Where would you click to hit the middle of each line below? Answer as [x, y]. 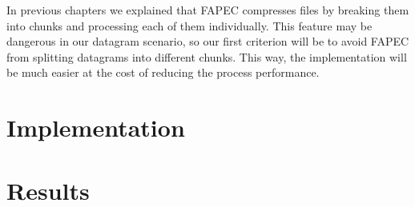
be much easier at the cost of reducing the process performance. [163, 72]
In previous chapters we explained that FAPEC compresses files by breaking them [208, 10]
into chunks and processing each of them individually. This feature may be [189, 25]
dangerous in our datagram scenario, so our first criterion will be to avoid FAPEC [208, 41]
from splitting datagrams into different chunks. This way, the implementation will [207, 56]
